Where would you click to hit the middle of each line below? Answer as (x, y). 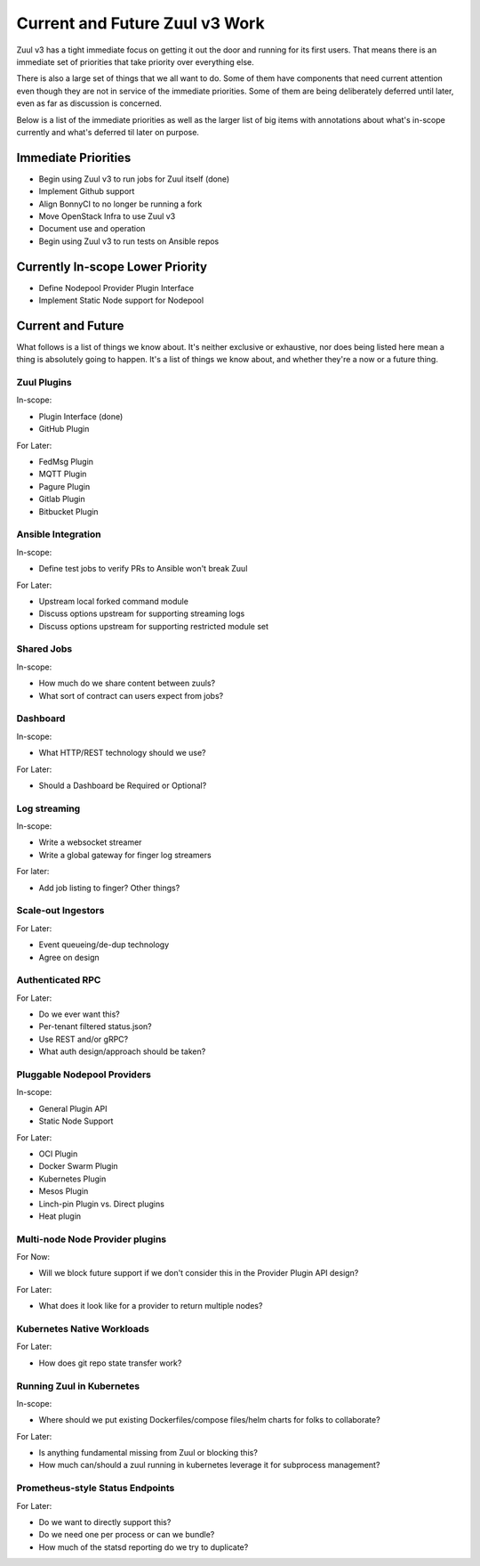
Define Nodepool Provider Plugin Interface (116, 288)
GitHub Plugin (64, 429)
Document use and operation (92, 229)
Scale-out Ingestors (60, 911)
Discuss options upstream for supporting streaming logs (142, 613)
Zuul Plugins (44, 383)
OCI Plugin (58, 1154)
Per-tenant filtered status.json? (95, 1026)
